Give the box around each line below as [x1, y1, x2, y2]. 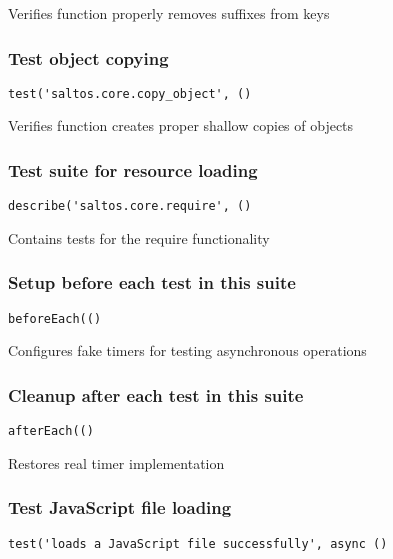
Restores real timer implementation [8, 452, 225, 473]
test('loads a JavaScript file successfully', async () [8, 536, 388, 551]
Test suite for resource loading [8, 157, 258, 182]
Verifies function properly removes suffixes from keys [8, 3, 330, 23]
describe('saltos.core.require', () [8, 199, 252, 214]
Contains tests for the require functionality [8, 227, 270, 248]
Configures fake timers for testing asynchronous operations [8, 340, 367, 361]
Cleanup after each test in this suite [8, 382, 304, 407]
